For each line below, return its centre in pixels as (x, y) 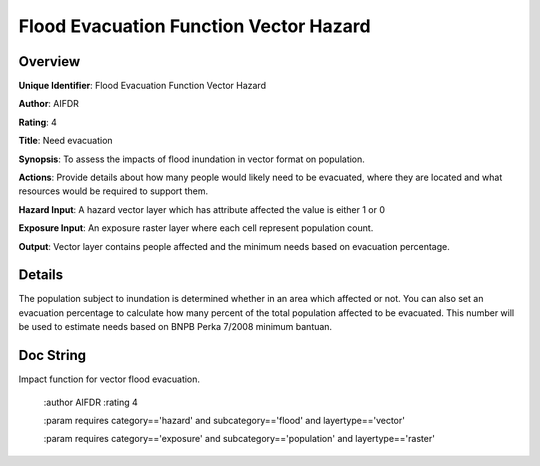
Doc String (52, 355)
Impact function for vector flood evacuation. (109, 379)
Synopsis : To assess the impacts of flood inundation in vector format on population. (191, 159)
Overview (49, 61)
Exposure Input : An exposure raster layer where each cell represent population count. (196, 228)
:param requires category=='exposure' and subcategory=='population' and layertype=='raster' (239, 439)
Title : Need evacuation (66, 141)
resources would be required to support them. (113, 191)
